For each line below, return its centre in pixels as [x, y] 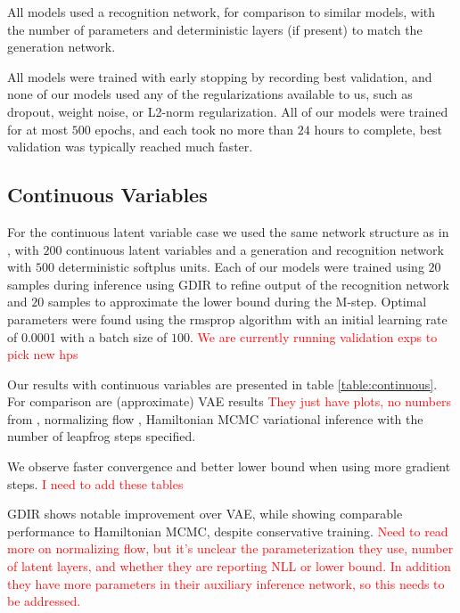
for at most [38, 129]
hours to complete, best [378, 129]
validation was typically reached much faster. [130, 147]
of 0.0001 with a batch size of [87, 336]
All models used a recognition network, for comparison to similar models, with [222, 12]
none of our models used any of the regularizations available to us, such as [210, 94]
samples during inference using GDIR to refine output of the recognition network [228, 284]
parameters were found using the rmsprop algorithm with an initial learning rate [227, 319]
